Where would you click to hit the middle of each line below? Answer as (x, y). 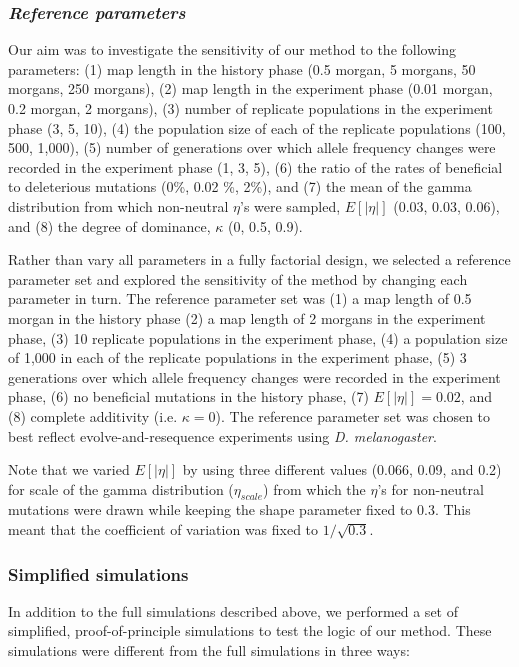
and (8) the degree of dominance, (109, 225)
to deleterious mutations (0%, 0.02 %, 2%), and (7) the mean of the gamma (240, 186)
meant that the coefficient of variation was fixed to (163, 529)
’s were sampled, (290, 205)
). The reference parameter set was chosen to (353, 415)
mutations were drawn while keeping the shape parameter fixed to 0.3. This (239, 509)
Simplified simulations (98, 573)
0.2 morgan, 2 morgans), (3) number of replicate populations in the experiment (250, 108)
